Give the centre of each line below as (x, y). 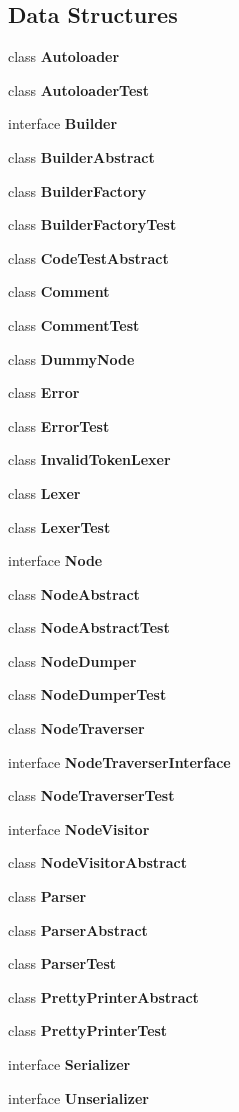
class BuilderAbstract (81, 156)
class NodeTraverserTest (91, 795)
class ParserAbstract (78, 929)
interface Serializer (69, 1064)
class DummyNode (71, 358)
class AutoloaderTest (78, 89)
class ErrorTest (59, 425)
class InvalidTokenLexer (89, 459)
